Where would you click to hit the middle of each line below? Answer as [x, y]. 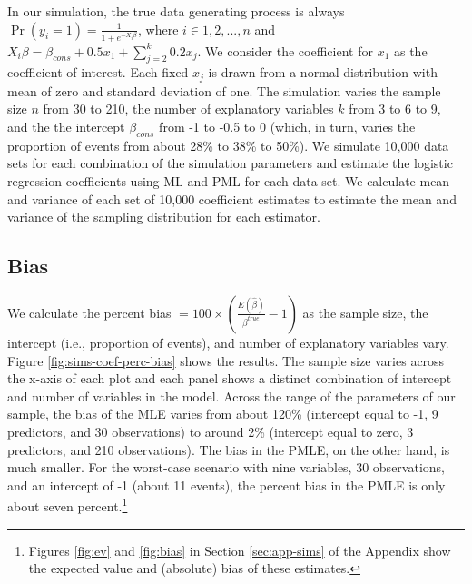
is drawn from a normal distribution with [323, 72]
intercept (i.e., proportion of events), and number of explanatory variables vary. [228, 342]
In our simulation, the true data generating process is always [176, 11]
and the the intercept [66, 126]
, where [158, 29]
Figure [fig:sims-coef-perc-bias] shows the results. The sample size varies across [226, 360]
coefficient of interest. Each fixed [98, 72]
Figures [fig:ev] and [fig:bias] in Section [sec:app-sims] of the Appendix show [240, 550]
